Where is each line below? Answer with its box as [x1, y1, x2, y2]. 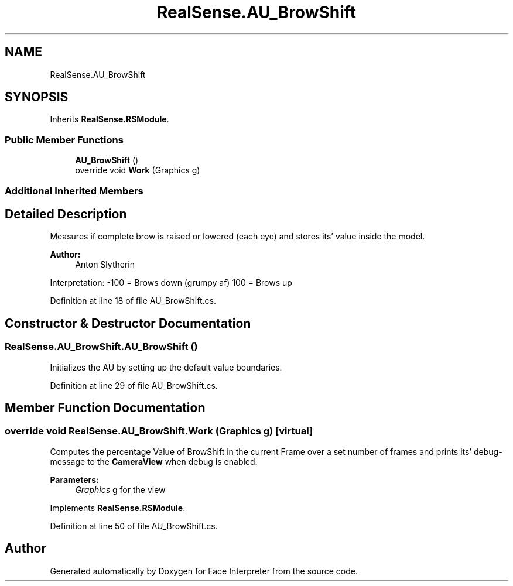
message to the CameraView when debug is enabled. [50, 456, 258, 467]
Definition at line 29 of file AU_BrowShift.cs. [50, 380, 218, 390]
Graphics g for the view [75, 484, 166, 495]
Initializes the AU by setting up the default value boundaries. [50, 362, 282, 372]
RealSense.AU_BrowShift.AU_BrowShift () [5, 341, 198, 353]
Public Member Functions [5, 133, 124, 146]
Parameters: [50, 474, 99, 485]
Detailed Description [5, 206, 127, 221]
